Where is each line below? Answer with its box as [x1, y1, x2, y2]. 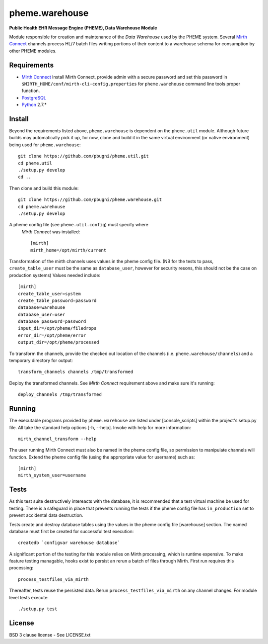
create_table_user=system [18, 291, 81, 296]
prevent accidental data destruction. [9, 512, 83, 518]
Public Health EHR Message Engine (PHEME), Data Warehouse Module [9, 25, 157, 31]
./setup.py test [18, 606, 58, 612]
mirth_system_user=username [18, 472, 86, 478]
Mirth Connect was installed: [21, 229, 80, 235]
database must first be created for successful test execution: [9, 528, 134, 534]
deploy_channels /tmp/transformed [18, 392, 102, 397]
